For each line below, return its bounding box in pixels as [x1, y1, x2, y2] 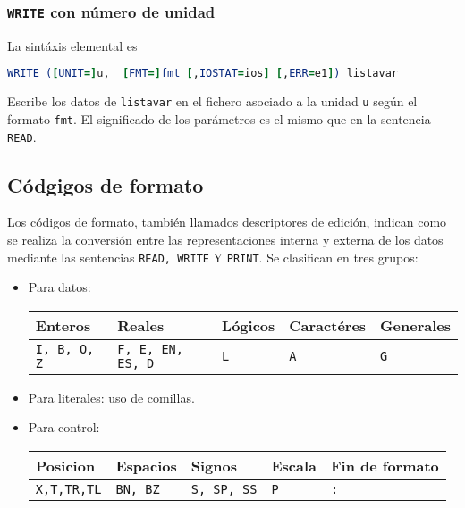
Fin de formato [330, 455, 439, 477]
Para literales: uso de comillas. [28, 387, 195, 406]
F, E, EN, [117, 341, 183, 356]
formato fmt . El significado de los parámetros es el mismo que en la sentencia [7, 109, 431, 128]
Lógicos [222, 314, 275, 336]
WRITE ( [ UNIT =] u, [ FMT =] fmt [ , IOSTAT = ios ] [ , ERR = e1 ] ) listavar [7, 67, 398, 80]
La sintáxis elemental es [7, 36, 138, 54]
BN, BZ [115, 482, 160, 497]
